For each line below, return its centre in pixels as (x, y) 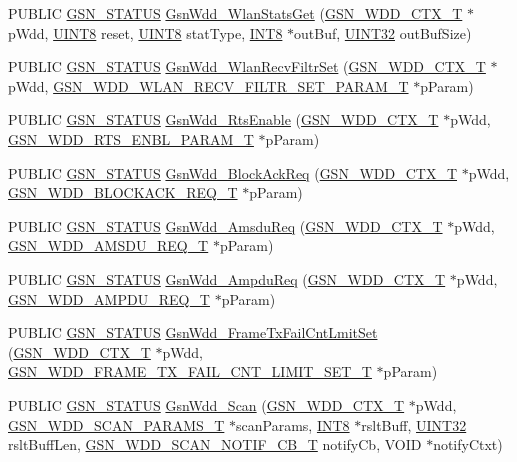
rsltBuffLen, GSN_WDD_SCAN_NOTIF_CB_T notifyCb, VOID (215, 444)
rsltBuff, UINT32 (414, 424)
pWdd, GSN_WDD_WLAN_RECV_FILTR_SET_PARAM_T (208, 85)
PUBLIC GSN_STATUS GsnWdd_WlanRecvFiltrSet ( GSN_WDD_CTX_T (247, 66)
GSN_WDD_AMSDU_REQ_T (108, 245)
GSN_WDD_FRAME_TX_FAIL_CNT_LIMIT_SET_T (190, 371)
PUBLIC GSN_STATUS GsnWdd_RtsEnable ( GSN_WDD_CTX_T (223, 119)
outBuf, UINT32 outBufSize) (383, 32)
